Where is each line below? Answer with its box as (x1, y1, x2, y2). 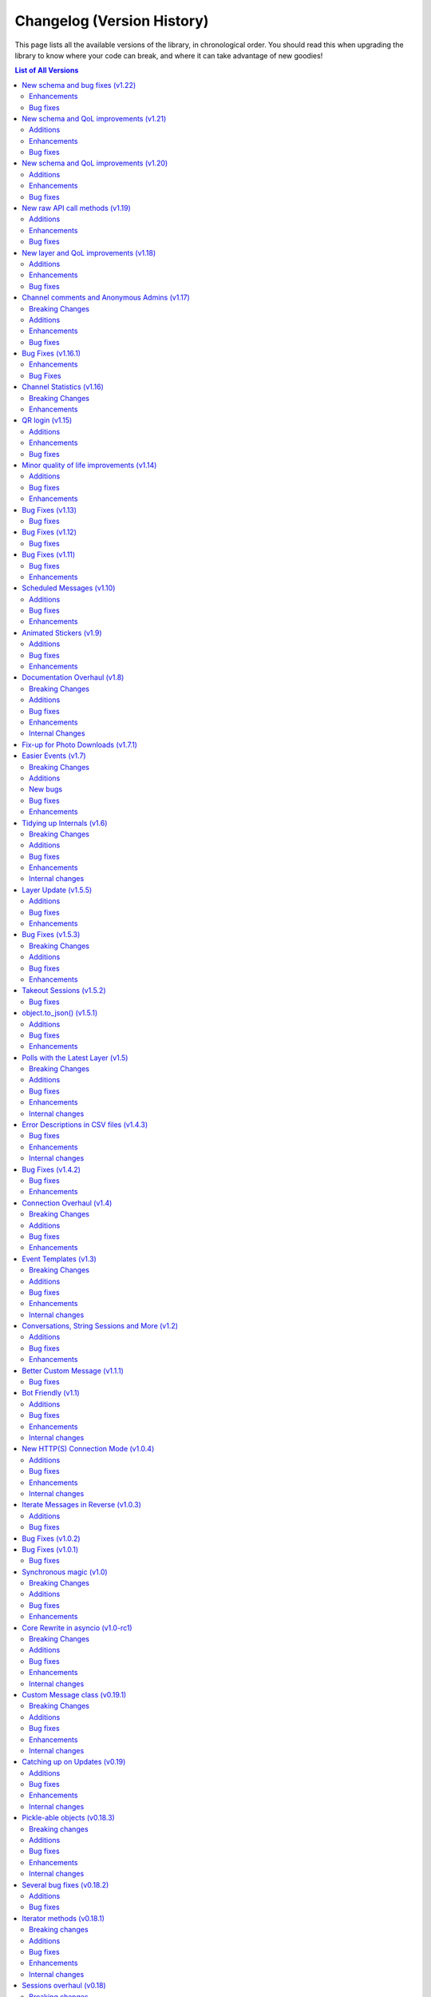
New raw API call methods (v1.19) (22, 204, 131, 213)
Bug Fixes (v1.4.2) (22, 1165, 81, 1174)
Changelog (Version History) (14, 12, 209, 30)
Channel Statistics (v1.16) (22, 382, 104, 391)
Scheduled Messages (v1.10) (22, 583, 116, 593)
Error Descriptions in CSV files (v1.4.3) (22, 1120, 148, 1130)
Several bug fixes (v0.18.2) (22, 1880, 109, 1889)
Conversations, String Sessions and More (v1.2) (22, 1321, 179, 1331)
